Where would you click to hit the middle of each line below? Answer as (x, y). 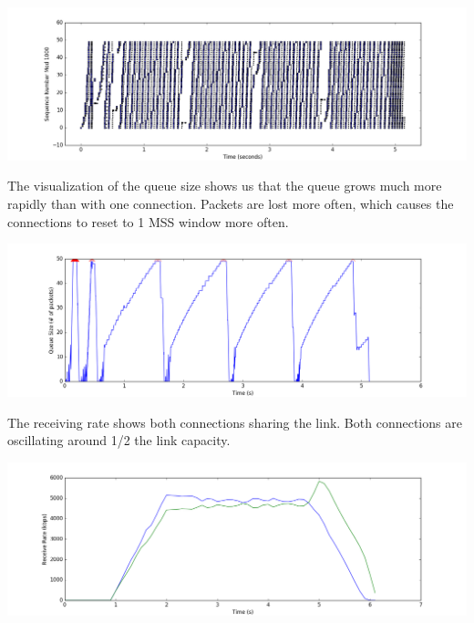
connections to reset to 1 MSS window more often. (148, 221)
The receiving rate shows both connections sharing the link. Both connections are (235, 422)
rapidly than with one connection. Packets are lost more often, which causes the (231, 204)
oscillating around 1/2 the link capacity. (119, 440)
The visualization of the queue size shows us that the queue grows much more (225, 186)
